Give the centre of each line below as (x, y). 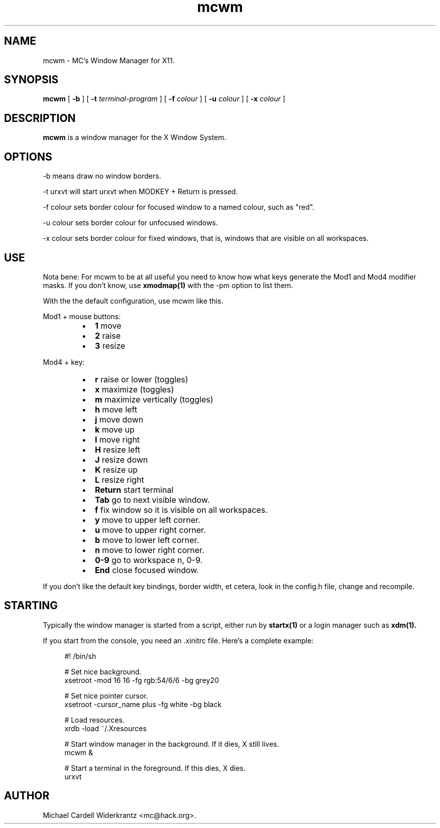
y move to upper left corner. (147, 520)
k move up (115, 429)
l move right (117, 439)
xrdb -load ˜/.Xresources (105, 728)
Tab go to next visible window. (152, 500)
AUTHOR (27, 796)
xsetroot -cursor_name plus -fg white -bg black (143, 704)
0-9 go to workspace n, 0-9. (149, 560)
